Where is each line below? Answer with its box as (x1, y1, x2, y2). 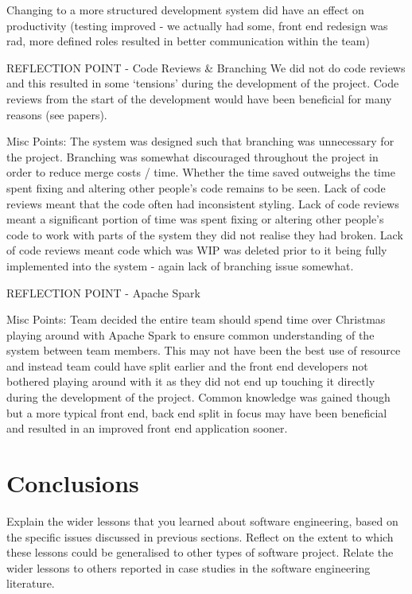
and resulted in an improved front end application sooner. (6, 420, 288, 437)
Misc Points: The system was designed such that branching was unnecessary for (6, 133, 395, 149)
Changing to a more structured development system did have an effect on (6, 2, 364, 17)
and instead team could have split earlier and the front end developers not (6, 357, 368, 374)
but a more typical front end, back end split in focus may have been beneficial (6, 404, 387, 421)
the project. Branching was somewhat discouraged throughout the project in (6, 148, 379, 165)
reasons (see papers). (6, 106, 107, 122)
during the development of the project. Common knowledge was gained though (6, 389, 391, 406)
